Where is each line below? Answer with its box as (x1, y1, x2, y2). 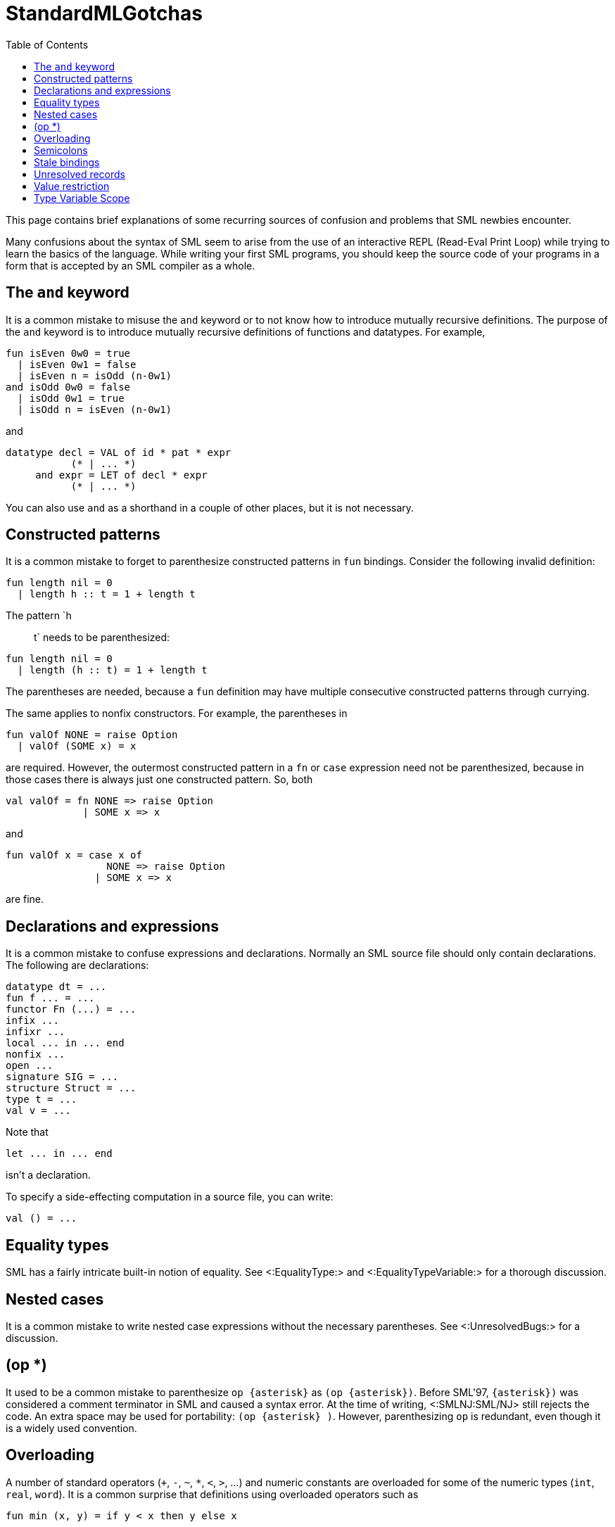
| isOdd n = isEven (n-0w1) (17, 403, 172, 415)
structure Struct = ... (6, 1082, 137, 1094)
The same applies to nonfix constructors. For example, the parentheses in (6, 707, 348, 720)
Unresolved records (34, 167, 125, 180)
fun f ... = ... (6, 992, 95, 1004)
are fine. (6, 893, 44, 906)
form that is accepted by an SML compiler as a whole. (6, 259, 255, 272)
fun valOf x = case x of (6, 849, 142, 861)
